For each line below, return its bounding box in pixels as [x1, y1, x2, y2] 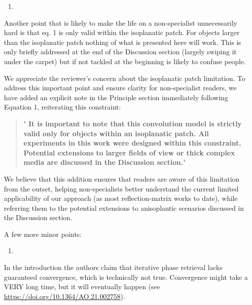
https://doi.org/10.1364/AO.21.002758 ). [4, 291, 125, 301]
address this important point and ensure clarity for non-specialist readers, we [4, 82, 237, 93]
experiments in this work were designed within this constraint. [23, 138, 241, 148]
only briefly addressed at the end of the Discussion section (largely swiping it [4, 46, 237, 57]
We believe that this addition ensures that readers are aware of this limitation [4, 173, 240, 184]
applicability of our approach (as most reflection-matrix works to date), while [4, 193, 238, 203]
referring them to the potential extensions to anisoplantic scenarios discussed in [4, 202, 244, 213]
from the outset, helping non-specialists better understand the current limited [4, 183, 239, 193]
